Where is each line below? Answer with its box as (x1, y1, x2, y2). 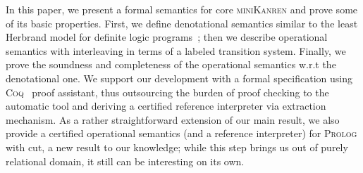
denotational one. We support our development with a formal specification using (6, 70, 352, 85)
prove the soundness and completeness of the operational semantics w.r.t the (6, 57, 336, 72)
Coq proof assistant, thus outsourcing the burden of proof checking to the (6, 84, 329, 99)
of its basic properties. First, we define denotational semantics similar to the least (6, 15, 358, 30)
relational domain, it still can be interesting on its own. (6, 153, 245, 168)
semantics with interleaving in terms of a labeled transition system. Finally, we (6, 43, 346, 58)
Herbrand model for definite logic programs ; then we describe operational (6, 30, 328, 44)
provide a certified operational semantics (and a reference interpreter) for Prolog (6, 126, 357, 141)
